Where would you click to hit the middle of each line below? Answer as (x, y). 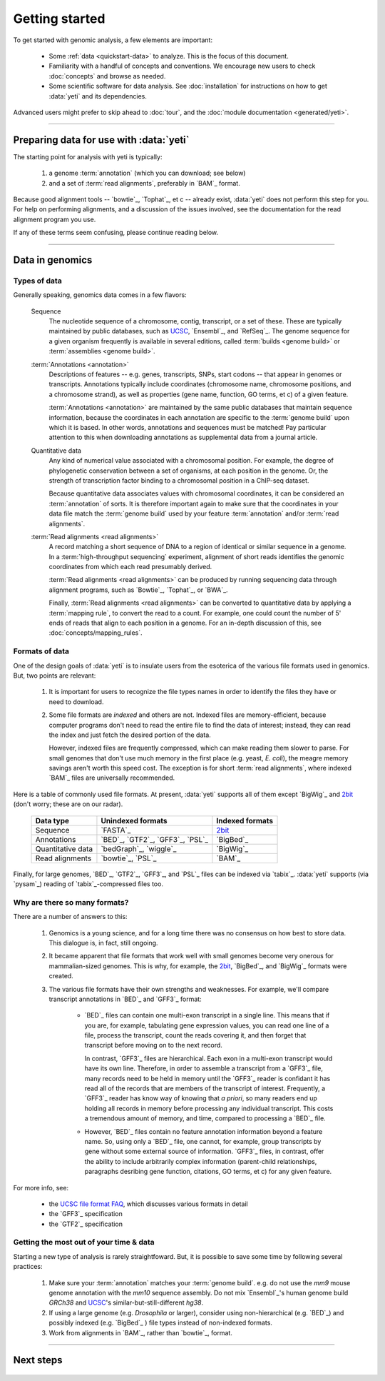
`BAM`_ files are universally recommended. (112, 778)
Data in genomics (53, 260)
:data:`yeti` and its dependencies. (98, 96)
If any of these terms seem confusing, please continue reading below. (116, 233)
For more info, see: (41, 1187)
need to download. (76, 702)
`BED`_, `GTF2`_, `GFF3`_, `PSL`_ (155, 839)
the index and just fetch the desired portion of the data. (130, 735)
